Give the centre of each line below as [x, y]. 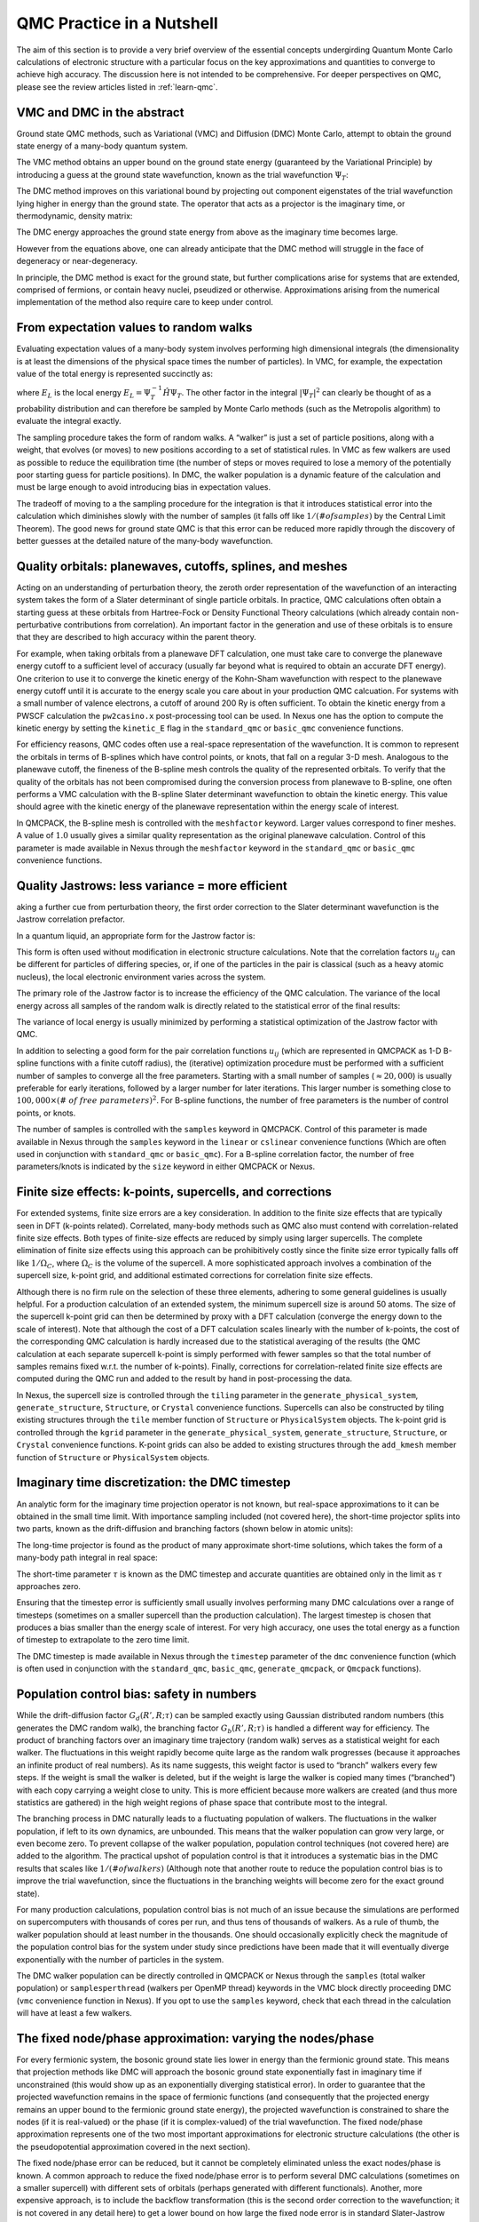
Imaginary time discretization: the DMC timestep [154, 1483]
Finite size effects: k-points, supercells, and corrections [174, 1192]
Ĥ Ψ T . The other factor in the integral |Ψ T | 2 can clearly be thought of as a [297, 393]
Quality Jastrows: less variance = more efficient [152, 886]
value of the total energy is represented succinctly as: [114, 374]
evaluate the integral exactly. [69, 421]
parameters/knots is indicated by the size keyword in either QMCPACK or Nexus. [165, 1167]
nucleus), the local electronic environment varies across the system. [141, 977]
